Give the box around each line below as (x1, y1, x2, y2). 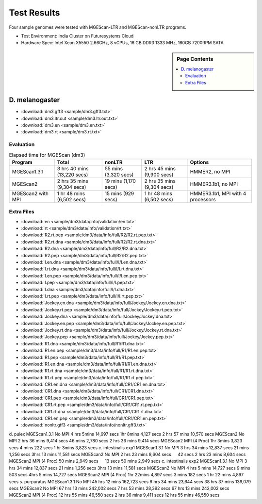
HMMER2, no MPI (190, 168, 230, 175)
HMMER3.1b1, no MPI (190, 180, 238, 187)
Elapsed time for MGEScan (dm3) (9, 151, 85, 158)
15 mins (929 (104, 190, 134, 196)
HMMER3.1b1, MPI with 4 (190, 190, 246, 196)
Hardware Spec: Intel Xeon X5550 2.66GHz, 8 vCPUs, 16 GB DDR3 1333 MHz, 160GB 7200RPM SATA (21, 40, 224, 46)
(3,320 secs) (104, 171, 134, 178)
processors (190, 196, 216, 203)
